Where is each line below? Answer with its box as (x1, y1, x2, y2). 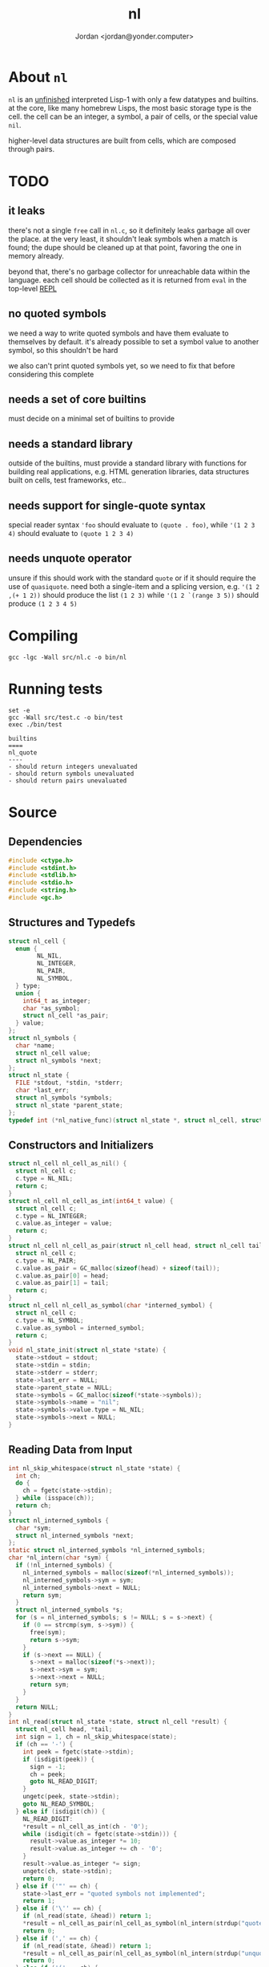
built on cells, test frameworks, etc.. (8, 475, 126, 486)
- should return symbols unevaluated (8, 770, 134, 778)
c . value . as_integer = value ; (15, 1219, 113, 1228)
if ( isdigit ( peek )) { (22, 1755, 94, 1763)
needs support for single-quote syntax (8, 498, 206, 512)
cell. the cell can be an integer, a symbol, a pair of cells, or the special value (8, 112, 259, 121)
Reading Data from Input (8, 1443, 133, 1457)
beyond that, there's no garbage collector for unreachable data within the (8, 266, 251, 276)
